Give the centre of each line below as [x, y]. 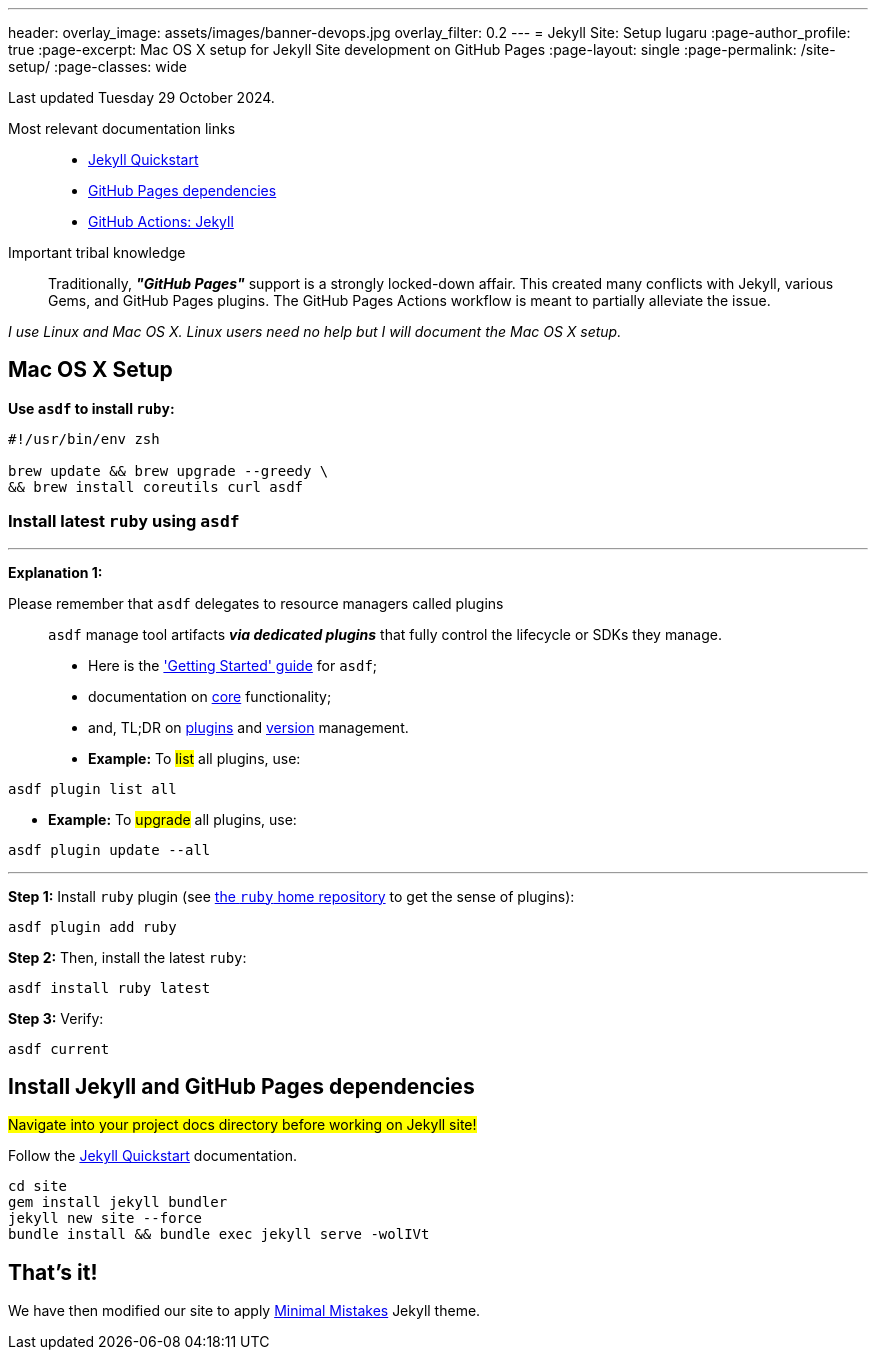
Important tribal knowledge [97, 252]
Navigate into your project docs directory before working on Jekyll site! [242, 1125]
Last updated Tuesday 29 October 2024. [141, 97]
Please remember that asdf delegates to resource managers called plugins [256, 603]
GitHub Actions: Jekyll [161, 221]
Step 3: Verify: [56, 1018]
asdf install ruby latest [109, 987]
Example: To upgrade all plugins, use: [172, 819]
